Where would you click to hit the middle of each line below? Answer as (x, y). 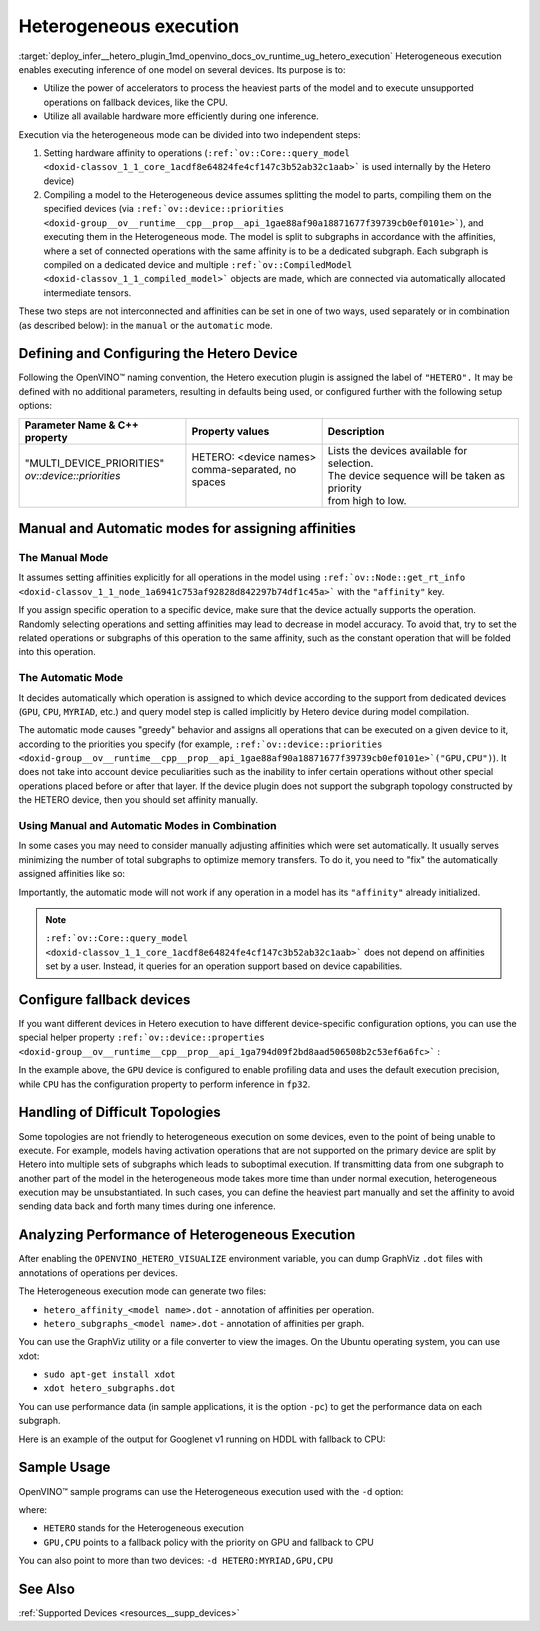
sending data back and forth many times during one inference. (147, 1206)
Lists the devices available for (397, 450)
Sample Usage (64, 1467)
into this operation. (57, 652)
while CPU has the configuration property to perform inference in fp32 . (164, 1084)
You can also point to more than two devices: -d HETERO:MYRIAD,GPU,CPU (176, 1561)
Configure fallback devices (104, 999)
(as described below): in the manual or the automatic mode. (146, 325)
